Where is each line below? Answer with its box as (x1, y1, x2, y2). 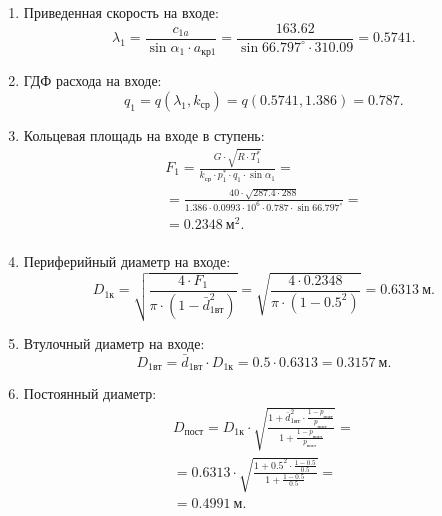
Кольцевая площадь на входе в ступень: (23, 124, 265, 145)
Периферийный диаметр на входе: (23, 250, 231, 271)
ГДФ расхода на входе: (23, 70, 162, 91)
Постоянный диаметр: (23, 383, 157, 404)
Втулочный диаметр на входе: (23, 333, 205, 354)
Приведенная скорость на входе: (23, 2, 219, 22)
